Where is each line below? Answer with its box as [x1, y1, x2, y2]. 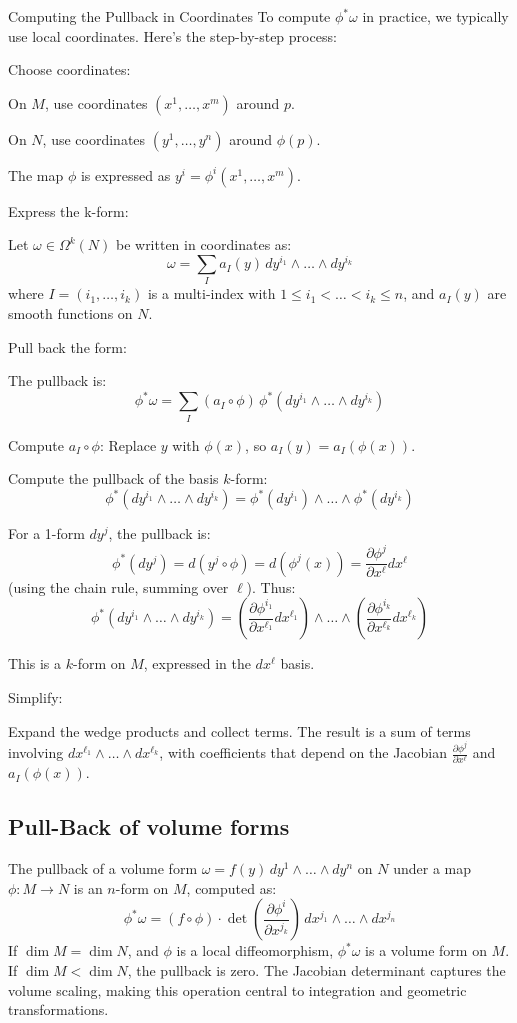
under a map [393, 858, 472, 879]
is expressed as [80, 164, 171, 185]
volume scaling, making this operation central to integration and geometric [8, 979, 467, 1000]
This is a [8, 653, 62, 674]
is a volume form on [365, 940, 487, 961]
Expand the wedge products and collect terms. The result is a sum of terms [8, 720, 471, 741]
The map [8, 164, 64, 185]
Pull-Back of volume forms [8, 811, 290, 842]
